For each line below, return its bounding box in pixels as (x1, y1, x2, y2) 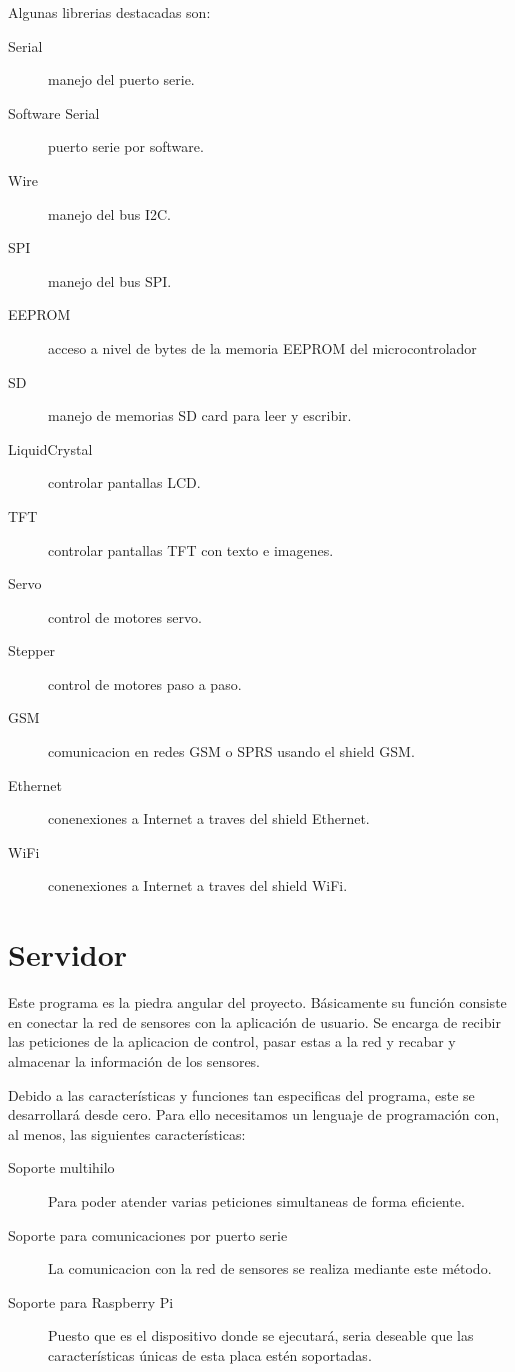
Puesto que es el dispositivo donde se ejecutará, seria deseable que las (48, 1325, 474, 1346)
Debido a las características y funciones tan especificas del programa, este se (8, 1084, 475, 1105)
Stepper (8, 640, 56, 661)
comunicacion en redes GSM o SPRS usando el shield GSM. (48, 741, 415, 762)
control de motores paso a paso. (48, 673, 242, 694)
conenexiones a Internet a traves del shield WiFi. (48, 875, 348, 896)
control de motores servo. (48, 606, 202, 627)
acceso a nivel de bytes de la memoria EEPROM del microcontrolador (48, 337, 477, 358)
